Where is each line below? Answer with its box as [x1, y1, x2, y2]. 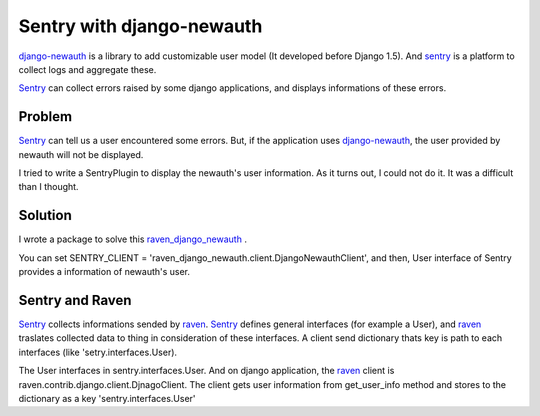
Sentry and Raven [18, 291, 132, 309]
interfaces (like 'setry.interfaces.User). [18, 346, 178, 358]
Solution [18, 207, 72, 224]
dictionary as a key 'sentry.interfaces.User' [18, 392, 196, 404]
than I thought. [18, 181, 79, 193]
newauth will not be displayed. [18, 148, 144, 160]
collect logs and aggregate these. [18, 63, 157, 75]
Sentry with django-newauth [18, 15, 263, 37]
